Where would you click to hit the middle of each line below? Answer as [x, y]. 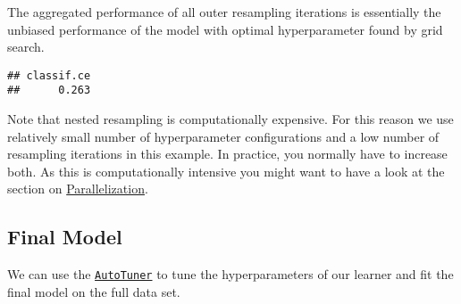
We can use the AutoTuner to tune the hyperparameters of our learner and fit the [230, 274]
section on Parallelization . [78, 189]
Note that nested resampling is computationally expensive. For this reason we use [230, 119]
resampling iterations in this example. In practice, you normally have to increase [227, 154]
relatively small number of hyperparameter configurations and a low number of [223, 136]
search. [26, 47]
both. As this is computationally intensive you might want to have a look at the [226, 171]
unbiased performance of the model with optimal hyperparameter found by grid [225, 29]
